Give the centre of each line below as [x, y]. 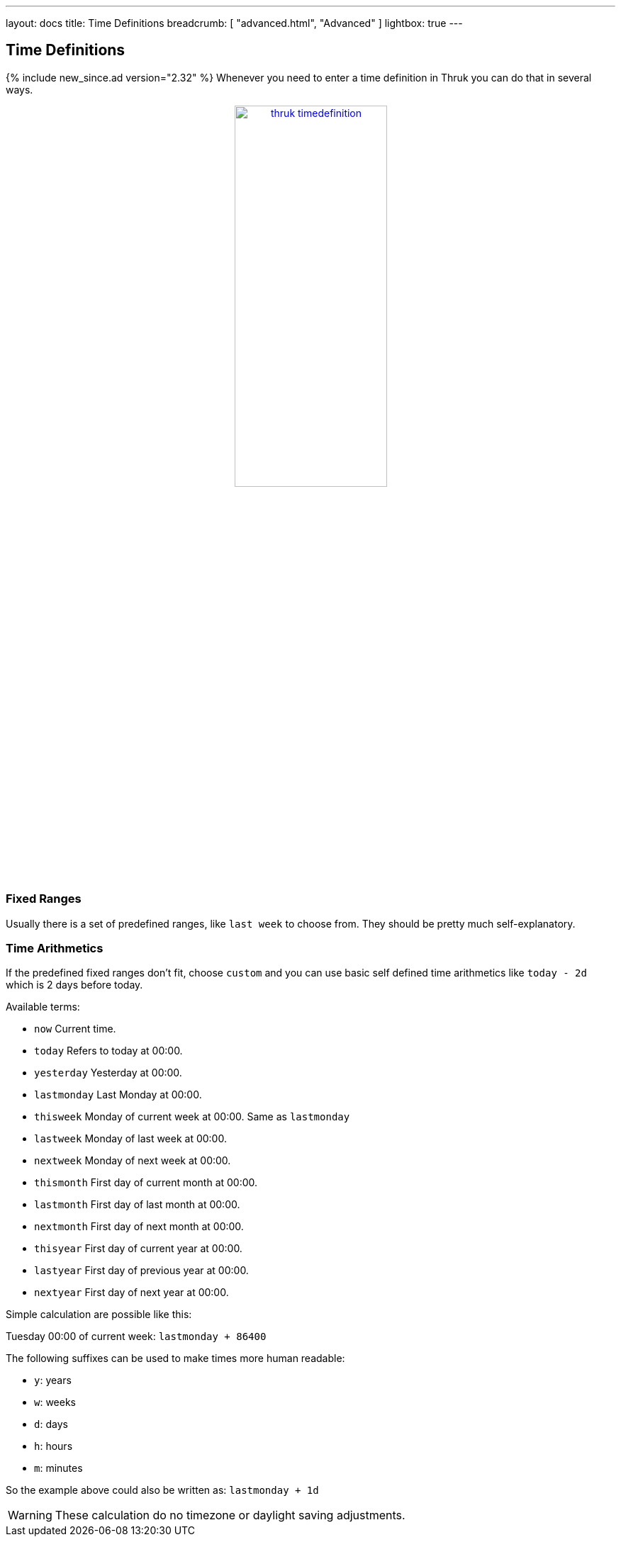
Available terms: [43, 1007]
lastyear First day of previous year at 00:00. [141, 1271]
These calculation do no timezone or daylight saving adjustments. [230, 1515]
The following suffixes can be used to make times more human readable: [175, 1358]
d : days [51, 1424]
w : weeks [55, 1402]
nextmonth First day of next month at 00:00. [139, 1227]
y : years [53, 1380]
